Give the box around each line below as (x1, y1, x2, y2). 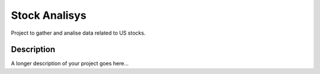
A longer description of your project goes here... (11, 60, 129, 67)
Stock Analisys (11, 9, 87, 22)
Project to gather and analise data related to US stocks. (11, 29, 146, 36)
